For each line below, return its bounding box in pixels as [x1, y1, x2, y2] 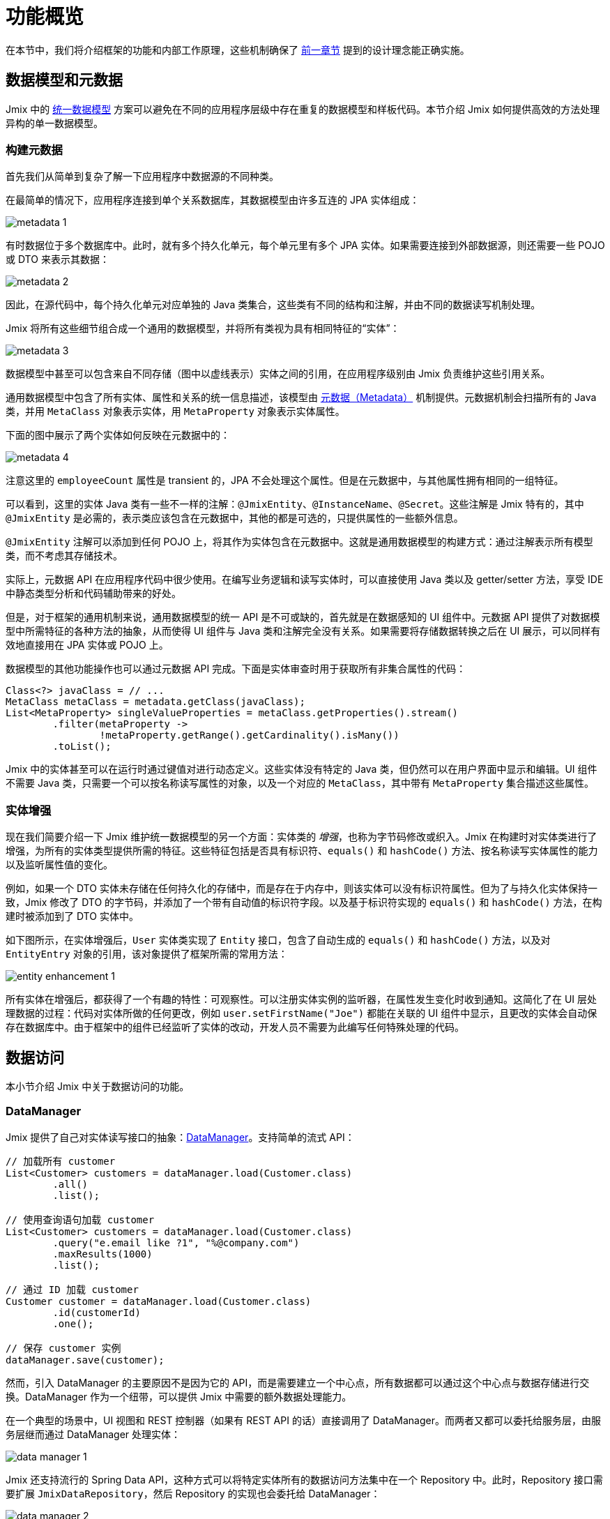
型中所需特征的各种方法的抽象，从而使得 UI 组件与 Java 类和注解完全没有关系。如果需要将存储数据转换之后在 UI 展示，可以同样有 [6, 625, 601, 637]
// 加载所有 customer [6, 1155, 116, 1167]
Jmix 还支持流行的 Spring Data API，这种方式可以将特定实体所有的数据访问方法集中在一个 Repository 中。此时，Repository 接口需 [6, 1473, 603, 1486]
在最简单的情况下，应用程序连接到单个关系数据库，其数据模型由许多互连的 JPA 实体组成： [6, 194, 420, 206]
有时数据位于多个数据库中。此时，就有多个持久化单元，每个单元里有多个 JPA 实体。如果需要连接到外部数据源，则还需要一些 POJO [6, 239, 605, 252]
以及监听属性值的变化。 [6, 859, 113, 871]
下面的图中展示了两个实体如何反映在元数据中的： [6, 429, 230, 441]
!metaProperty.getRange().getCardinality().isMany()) [99, 730, 399, 741]
